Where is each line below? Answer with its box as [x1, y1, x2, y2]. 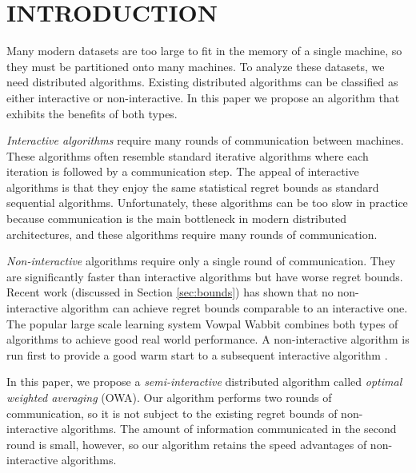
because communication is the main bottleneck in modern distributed [6, 210, 346, 227]
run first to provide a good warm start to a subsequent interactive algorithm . [6, 346, 388, 363]
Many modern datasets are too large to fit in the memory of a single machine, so [6, 42, 402, 59]
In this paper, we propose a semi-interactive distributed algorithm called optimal [6, 373, 402, 390]
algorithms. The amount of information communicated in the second [61, 420, 397, 437]
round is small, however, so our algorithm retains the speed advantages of [6, 435, 367, 452]
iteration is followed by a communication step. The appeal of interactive [6, 163, 359, 180]
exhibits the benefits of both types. [6, 105, 178, 121]
